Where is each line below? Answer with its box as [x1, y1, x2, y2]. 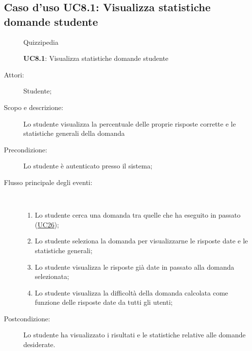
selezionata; [35, 271, 69, 281]
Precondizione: [4, 144, 47, 154]
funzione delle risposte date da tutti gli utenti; [35, 297, 173, 307]
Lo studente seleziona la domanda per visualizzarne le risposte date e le [35, 236, 248, 246]
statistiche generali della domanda [23, 128, 125, 138]
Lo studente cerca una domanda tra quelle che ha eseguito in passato [35, 210, 241, 220]
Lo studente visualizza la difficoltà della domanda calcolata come [35, 287, 228, 297]
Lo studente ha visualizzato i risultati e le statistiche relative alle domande [23, 330, 246, 340]
